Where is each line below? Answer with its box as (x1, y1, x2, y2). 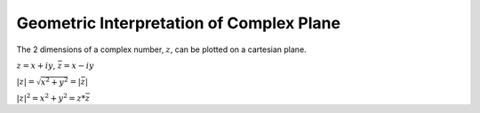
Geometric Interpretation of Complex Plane (16, 13, 341, 33)
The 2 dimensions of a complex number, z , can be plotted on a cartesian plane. (16, 44, 307, 55)
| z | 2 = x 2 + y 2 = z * (16, 92, 86, 103)
